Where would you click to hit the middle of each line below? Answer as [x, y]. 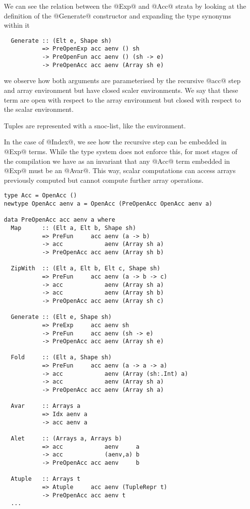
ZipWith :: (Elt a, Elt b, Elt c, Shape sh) [86, 269]
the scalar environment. [39, 109]
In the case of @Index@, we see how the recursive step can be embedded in [115, 142]
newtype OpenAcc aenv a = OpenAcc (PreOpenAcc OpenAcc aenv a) [108, 204]
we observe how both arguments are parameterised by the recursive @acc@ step [122, 80]
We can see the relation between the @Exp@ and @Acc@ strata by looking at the [125, 6]
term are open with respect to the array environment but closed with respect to [123, 99]
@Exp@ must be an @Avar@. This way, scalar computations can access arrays [120, 170]
